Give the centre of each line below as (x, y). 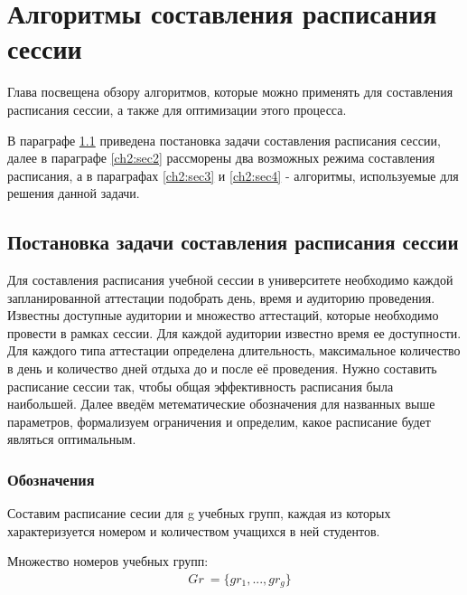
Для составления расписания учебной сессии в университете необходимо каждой (230, 280)
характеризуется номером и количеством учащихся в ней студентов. (194, 530)
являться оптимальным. (72, 439)
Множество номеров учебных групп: (108, 561)
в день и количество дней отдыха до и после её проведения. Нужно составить (222, 368)
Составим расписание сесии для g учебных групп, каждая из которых (199, 513)
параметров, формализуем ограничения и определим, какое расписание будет (219, 421)
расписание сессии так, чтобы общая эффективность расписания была (201, 386)
